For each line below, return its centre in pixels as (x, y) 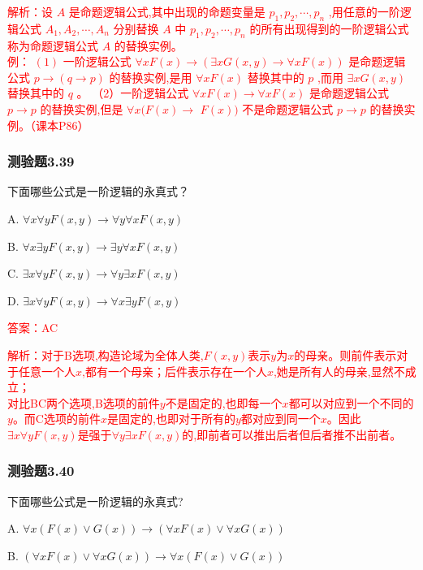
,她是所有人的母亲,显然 (333, 371)
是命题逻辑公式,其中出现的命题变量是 (167, 11)
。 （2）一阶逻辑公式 (133, 93)
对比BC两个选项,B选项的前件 (84, 402)
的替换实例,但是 (82, 108)
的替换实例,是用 (151, 77)
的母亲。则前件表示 (345, 354)
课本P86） (62, 125)
